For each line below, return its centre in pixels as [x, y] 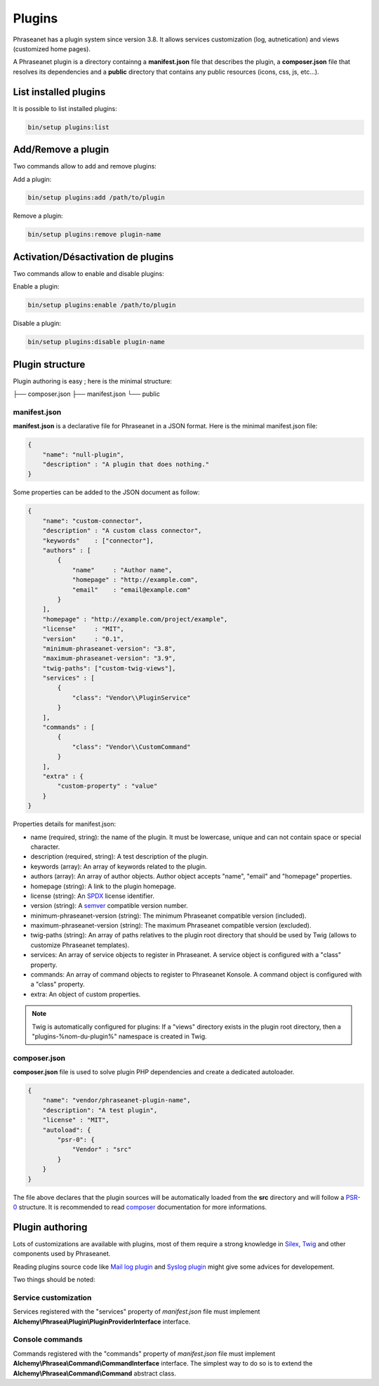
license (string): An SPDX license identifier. [92, 896]
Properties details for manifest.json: [64, 824]
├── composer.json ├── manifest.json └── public [87, 394]
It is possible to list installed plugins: [65, 108]
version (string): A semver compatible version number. [109, 906]
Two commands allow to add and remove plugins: [85, 166]
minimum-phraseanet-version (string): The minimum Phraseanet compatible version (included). [168, 916]
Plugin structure [49, 364]
